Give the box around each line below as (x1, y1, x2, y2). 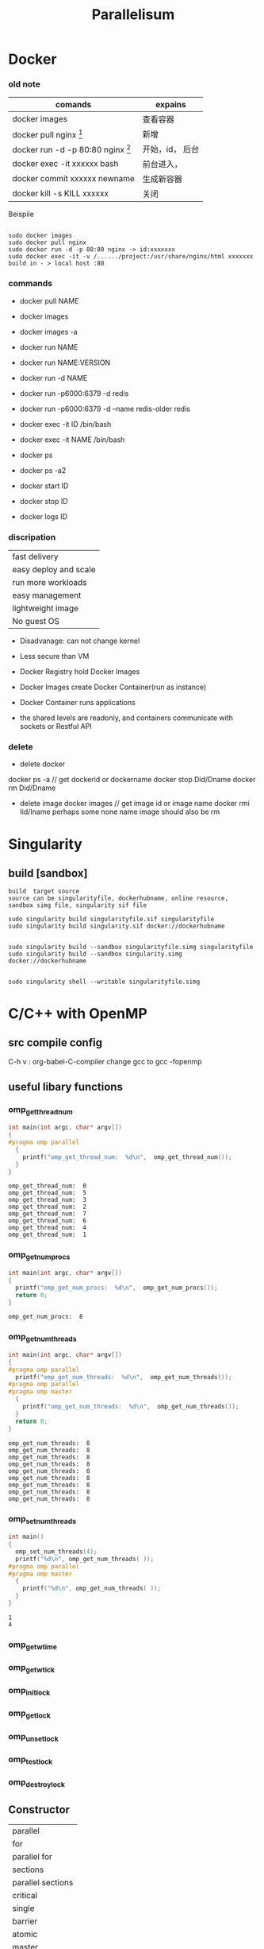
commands (8, 278, 53, 289)
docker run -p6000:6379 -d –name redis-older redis (19, 404, 190, 413)
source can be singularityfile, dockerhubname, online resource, (8, 894, 228, 903)
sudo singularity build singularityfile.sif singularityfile (8, 916, 215, 924)
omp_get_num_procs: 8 (8, 1313, 83, 1321)
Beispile (8, 209, 34, 219)
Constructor (8, 1803, 70, 1816)
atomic (12, 1929, 38, 1940)
